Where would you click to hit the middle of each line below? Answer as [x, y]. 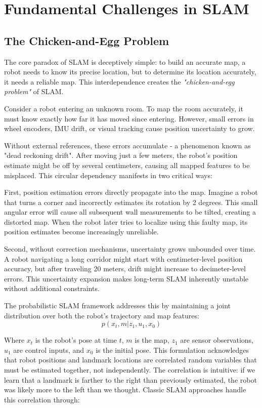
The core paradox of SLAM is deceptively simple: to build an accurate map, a [125, 62]
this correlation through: [42, 399]
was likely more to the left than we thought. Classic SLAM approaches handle [125, 390]
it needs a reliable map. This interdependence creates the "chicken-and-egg [119, 81]
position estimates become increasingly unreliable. [81, 232]
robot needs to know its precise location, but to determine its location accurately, [130, 72]
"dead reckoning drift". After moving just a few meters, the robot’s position [121, 155]
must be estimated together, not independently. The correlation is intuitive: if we [130, 370]
